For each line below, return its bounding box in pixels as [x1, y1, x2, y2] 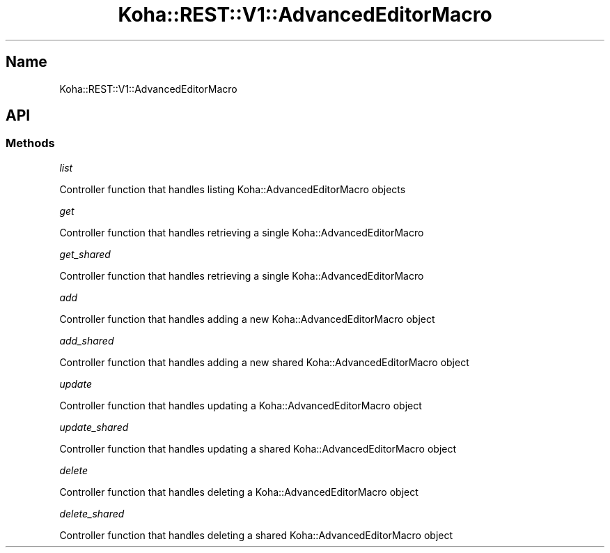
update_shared [59, 421, 129, 433]
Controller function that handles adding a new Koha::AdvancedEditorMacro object [59, 312, 435, 325]
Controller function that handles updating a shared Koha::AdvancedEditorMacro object [59, 442, 457, 455]
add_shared [59, 334, 114, 347]
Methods [6, 136, 55, 151]
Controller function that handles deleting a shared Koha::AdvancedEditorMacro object [59, 529, 453, 541]
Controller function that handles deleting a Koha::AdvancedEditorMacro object [59, 485, 419, 498]
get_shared [59, 248, 111, 260]
